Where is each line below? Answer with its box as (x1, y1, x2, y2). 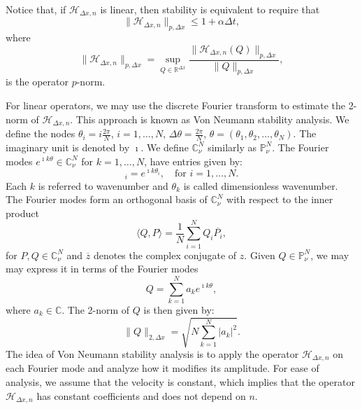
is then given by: (143, 302, 215, 317)
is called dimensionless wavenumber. (183, 178, 338, 193)
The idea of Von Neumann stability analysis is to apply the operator (6, 347, 299, 361)
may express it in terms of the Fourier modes (6, 261, 198, 276)
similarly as (208, 139, 256, 154)
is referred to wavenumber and (38, 178, 168, 193)
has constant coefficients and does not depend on (36, 388, 246, 403)
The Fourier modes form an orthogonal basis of (6, 192, 208, 207)
